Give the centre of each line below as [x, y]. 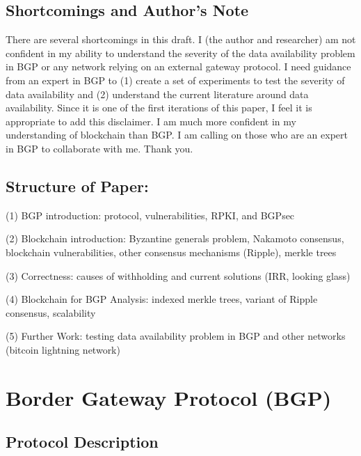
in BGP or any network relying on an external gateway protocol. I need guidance [178, 66]
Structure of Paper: [77, 186]
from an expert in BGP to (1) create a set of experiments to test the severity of [175, 80]
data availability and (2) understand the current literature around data [157, 94]
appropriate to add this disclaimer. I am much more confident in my [151, 121]
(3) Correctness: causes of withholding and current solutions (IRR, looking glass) [178, 275]
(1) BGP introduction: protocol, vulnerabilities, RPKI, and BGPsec [150, 215]
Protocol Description [82, 442]
